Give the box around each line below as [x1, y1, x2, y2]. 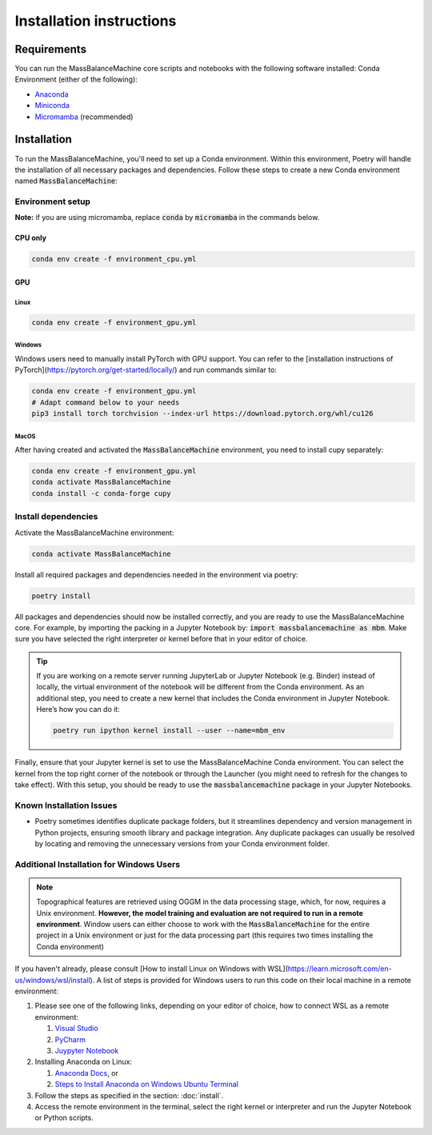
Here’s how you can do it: [36, 705, 120, 714]
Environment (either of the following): [14, 74, 138, 84]
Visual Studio [54, 1024, 99, 1033]
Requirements [14, 42, 87, 56]
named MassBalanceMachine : [14, 176, 118, 186]
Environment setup [14, 196, 91, 207]
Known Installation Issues [14, 800, 118, 811]
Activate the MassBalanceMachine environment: [14, 528, 174, 538]
